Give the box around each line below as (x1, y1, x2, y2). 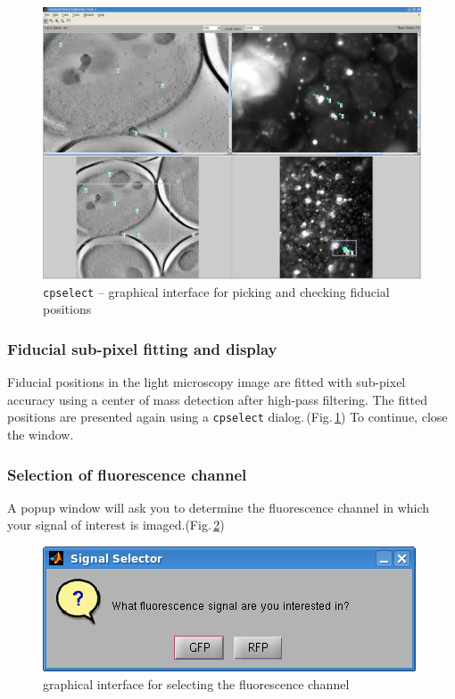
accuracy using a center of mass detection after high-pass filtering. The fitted (7, 390, 428, 408)
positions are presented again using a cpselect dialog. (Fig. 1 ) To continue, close (7, 407, 448, 426)
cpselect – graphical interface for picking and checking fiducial (43, 282, 390, 300)
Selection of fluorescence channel (7, 463, 247, 485)
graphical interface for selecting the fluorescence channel (43, 674, 350, 693)
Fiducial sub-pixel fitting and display (7, 337, 277, 359)
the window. (7, 425, 74, 444)
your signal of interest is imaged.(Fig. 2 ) (7, 515, 225, 534)
